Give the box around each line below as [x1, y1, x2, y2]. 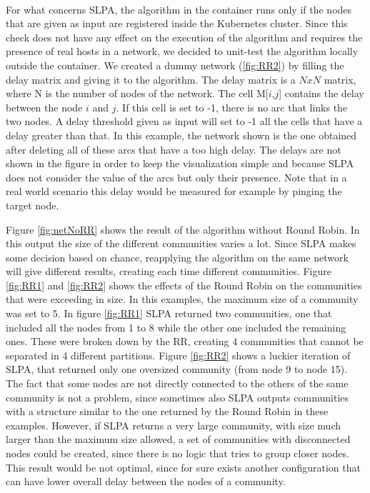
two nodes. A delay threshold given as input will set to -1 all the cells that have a [6, 114, 363, 129]
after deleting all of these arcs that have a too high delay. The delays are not [6, 141, 341, 156]
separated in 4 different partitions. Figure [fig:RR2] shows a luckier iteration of [6, 347, 351, 362]
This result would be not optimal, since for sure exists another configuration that [6, 459, 361, 474]
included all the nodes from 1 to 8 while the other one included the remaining [6, 319, 346, 334]
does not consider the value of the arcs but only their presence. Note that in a [6, 169, 347, 184]
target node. [6, 197, 59, 212]
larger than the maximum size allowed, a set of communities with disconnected [6, 432, 351, 447]
